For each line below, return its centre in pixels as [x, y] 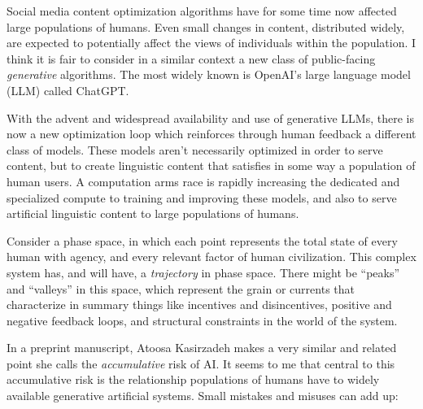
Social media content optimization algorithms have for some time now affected [202, 11]
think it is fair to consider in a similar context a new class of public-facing [191, 58]
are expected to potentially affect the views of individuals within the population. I [211, 43]
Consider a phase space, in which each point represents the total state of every [202, 240]
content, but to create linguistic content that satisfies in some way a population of [211, 165]
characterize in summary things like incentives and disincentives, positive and [199, 305]
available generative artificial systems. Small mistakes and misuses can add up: [203, 396]
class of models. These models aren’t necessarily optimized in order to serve [195, 149]
